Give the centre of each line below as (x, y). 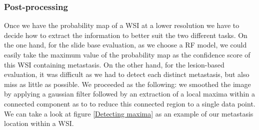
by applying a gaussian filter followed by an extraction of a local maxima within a (129, 94)
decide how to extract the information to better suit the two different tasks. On (126, 35)
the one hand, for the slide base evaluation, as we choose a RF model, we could (125, 45)
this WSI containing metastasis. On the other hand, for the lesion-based (114, 64)
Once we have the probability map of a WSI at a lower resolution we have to (122, 25)
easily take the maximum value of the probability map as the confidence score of (127, 54)
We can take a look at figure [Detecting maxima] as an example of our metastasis (129, 113)
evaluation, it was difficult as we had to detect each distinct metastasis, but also (127, 74)
